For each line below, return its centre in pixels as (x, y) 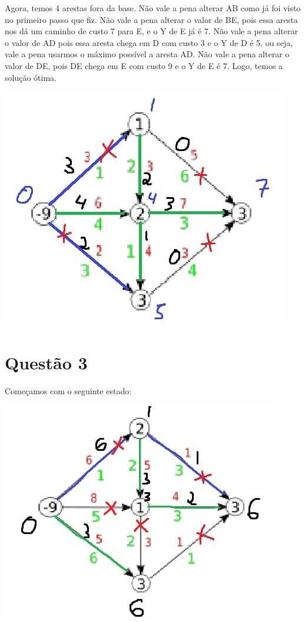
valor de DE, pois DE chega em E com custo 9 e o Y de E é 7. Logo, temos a (144, 65)
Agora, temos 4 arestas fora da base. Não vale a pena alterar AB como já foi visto (153, 8)
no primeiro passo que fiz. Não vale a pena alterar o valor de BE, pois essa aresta (151, 19)
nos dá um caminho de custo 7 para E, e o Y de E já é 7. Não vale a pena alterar (151, 31)
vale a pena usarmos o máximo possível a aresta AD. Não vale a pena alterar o (147, 54)
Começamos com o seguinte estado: (68, 390)
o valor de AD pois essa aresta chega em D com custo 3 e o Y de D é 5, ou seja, (149, 42)
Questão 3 (46, 362)
